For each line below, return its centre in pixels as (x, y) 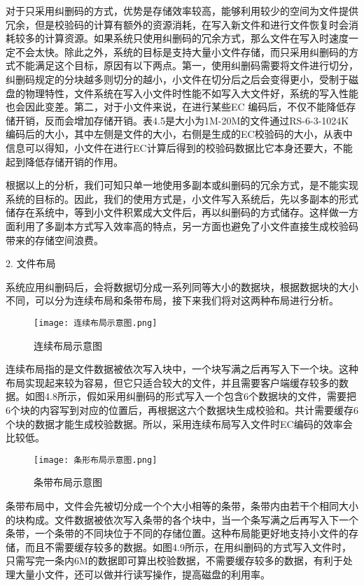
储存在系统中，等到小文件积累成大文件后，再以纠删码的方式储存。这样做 (172, 212)
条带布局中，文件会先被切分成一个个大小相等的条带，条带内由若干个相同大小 (182, 505)
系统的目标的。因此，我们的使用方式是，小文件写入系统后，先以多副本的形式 (182, 198)
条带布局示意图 (68, 482)
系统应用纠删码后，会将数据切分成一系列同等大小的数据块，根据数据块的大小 (182, 286)
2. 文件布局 (31, 263)
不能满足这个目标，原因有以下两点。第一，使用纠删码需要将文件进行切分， (187, 65)
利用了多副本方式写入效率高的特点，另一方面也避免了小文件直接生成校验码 (187, 226)
